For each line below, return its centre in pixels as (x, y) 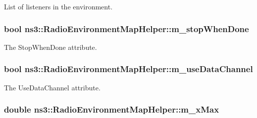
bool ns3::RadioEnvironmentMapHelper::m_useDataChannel (128, 69)
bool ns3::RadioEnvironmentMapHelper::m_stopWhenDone (127, 28)
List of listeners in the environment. (58, 6)
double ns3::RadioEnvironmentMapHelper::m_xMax (112, 109)
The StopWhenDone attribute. (51, 47)
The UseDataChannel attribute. (52, 87)
